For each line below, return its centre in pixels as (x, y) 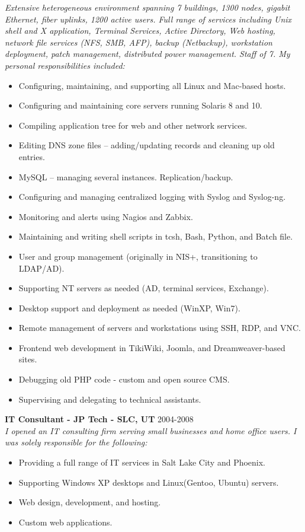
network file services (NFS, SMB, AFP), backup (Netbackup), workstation (139, 42)
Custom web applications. (65, 522)
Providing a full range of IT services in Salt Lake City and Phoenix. (142, 462)
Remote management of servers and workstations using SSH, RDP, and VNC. (160, 328)
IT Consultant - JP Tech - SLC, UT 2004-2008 (99, 419)
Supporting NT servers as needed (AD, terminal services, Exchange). (144, 288)
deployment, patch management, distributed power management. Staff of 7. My (147, 54)
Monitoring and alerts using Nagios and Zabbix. (106, 216)
